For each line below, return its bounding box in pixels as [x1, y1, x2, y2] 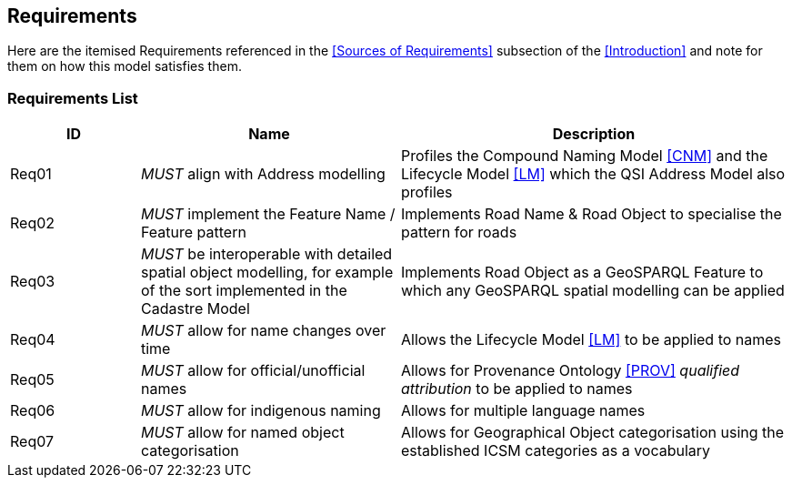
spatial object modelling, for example [140, 263, 394, 282]
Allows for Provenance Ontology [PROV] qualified [400, 361, 740, 380]
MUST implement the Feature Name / [140, 205, 396, 224]
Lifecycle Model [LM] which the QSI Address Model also [400, 165, 786, 184]
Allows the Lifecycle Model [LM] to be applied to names [400, 330, 782, 349]
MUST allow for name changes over [140, 321, 386, 340]
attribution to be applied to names [400, 379, 633, 399]
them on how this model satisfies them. [7, 58, 242, 75]
